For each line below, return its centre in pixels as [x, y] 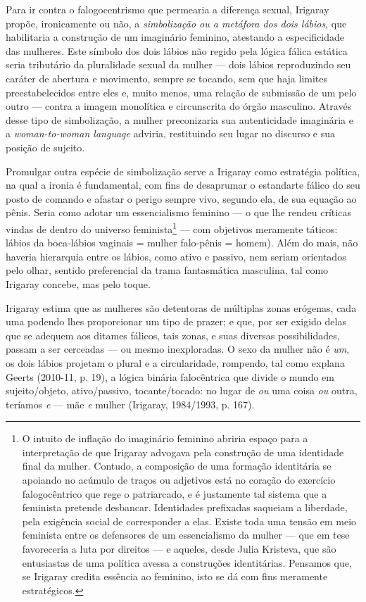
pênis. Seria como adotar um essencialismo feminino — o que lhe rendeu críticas [178, 212]
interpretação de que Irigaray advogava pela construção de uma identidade [183, 452]
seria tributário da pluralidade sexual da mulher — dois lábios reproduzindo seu [178, 64]
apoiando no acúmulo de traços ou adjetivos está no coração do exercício [179, 480]
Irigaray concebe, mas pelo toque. [78, 283]
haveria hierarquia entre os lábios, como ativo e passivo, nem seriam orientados [176, 256]
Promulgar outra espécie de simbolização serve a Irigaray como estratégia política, [183, 171]
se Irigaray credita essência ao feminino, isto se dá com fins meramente [175, 576]
